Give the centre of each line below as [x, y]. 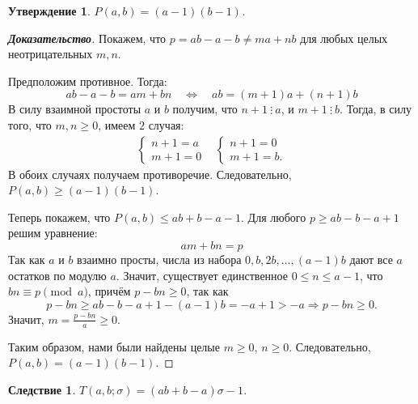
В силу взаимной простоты [75, 109]
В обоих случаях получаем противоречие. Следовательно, [150, 174]
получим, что [205, 109]
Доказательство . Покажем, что [87, 38]
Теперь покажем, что [59, 217]
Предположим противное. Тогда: [88, 81]
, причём [109, 291]
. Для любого [274, 217]
